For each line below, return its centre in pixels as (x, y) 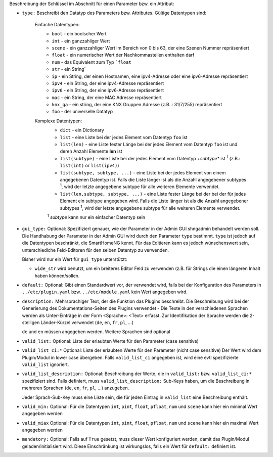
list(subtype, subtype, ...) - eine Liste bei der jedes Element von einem (143, 172)
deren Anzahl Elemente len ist (91, 151)
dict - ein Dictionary (82, 130)
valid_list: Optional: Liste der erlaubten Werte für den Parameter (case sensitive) (110, 341)
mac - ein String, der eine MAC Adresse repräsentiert (107, 97)
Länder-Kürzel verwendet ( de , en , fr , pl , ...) (87, 323)
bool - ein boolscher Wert (79, 34)
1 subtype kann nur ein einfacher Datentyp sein (96, 217)
